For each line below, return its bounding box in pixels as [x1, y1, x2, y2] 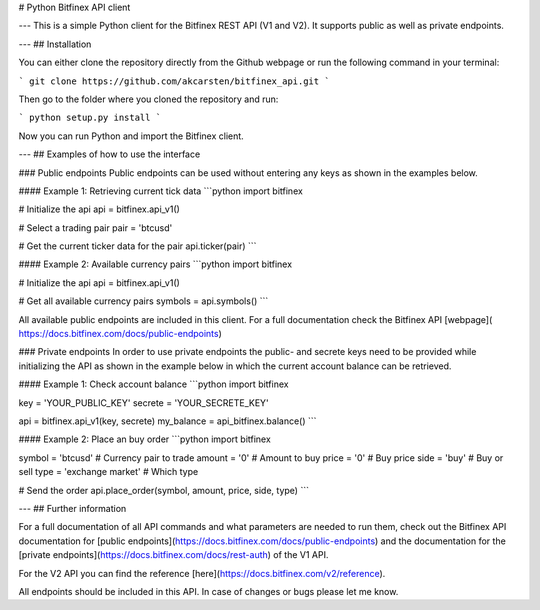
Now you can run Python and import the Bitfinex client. [18, 130, 244, 142]
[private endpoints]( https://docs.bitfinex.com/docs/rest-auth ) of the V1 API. [18, 549, 329, 561]
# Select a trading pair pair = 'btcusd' [18, 221, 173, 234]
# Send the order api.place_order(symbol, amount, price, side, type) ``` [18, 484, 310, 496]
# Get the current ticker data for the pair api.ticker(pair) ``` [18, 240, 257, 252]
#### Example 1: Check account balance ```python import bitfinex [18, 378, 289, 390]
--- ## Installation [18, 38, 92, 50]
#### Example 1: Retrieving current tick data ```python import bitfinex [18, 185, 304, 197]
